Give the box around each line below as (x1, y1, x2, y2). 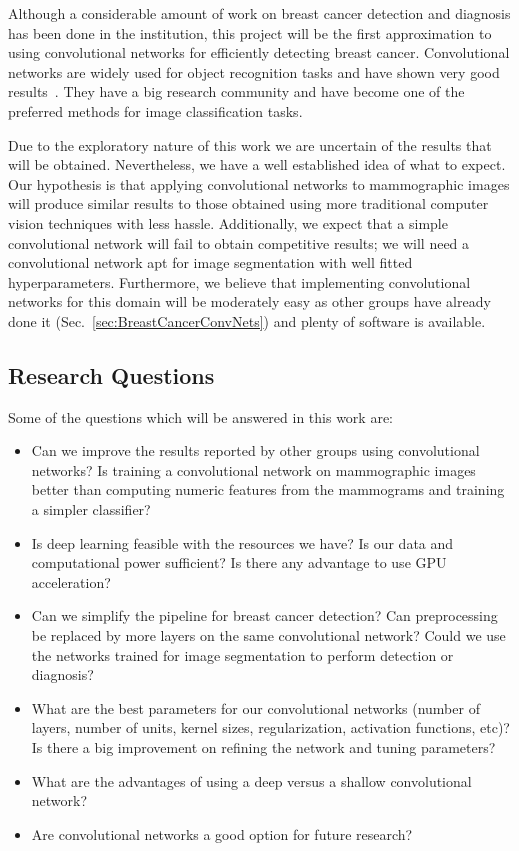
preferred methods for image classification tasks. (8, 100, 303, 121)
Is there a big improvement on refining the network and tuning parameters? (31, 737, 496, 758)
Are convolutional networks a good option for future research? (31, 823, 413, 844)
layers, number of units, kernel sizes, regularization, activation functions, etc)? (31, 717, 510, 738)
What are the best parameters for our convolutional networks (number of (31, 697, 480, 718)
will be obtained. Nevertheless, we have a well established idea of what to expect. (8, 154, 506, 175)
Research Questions (8, 359, 215, 390)
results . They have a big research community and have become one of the (8, 81, 465, 102)
